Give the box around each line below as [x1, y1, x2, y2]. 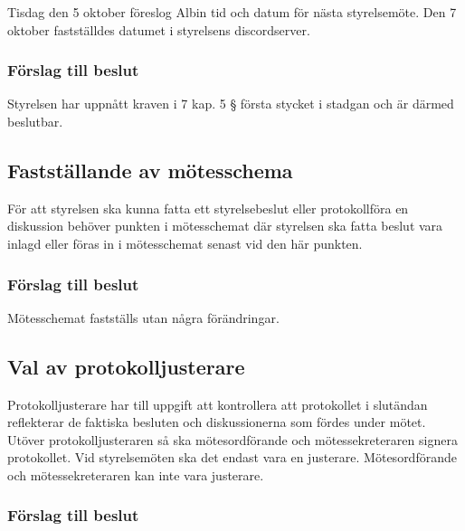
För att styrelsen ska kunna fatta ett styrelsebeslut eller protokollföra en [7, 198, 409, 217]
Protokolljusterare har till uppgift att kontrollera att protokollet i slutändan [7, 394, 428, 413]
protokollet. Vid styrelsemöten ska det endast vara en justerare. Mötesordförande [7, 448, 457, 467]
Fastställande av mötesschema [7, 156, 293, 184]
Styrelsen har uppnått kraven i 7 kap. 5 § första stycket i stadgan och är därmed [7, 94, 454, 113]
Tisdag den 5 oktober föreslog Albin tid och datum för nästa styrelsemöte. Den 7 [7, 3, 457, 21]
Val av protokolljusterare [7, 352, 245, 380]
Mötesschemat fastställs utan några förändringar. [7, 308, 280, 327]
